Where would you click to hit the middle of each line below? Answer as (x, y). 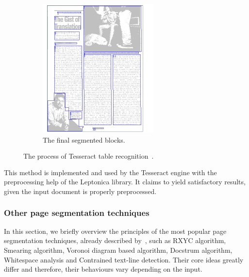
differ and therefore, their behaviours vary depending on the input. (103, 269)
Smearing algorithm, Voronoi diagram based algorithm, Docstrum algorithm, (118, 250)
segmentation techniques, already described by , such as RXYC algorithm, (115, 240)
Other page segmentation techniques (77, 213)
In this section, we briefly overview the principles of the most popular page (115, 231)
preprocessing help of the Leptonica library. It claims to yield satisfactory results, (125, 182)
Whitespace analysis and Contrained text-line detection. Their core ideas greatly (124, 259)
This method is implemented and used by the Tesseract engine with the (110, 172)
